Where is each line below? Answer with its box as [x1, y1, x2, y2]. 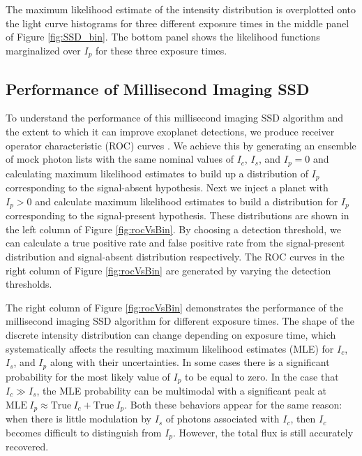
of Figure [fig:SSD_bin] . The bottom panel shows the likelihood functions [6, 29, 320, 44]
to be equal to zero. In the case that [185, 369, 339, 383]
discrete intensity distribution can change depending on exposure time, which [6, 327, 336, 341]
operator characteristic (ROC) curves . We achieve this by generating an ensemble [6, 138, 356, 152]
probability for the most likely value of [6, 369, 170, 383]
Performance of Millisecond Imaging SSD [6, 78, 310, 99]
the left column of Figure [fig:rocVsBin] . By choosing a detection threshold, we [6, 221, 341, 236]
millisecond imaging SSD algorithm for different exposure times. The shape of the [6, 314, 354, 328]
